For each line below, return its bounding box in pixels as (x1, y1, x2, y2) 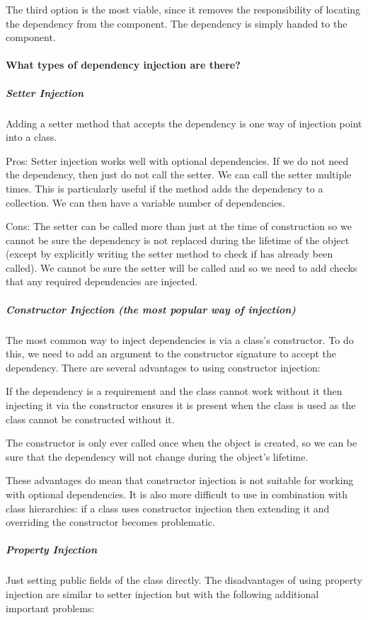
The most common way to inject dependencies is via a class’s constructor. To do (6, 332, 354, 347)
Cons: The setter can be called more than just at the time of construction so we (6, 219, 352, 234)
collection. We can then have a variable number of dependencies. (6, 195, 285, 209)
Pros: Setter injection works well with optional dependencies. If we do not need (6, 153, 349, 168)
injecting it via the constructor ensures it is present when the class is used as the (6, 398, 356, 412)
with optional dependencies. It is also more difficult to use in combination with (6, 486, 347, 501)
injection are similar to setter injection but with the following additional (6, 586, 319, 601)
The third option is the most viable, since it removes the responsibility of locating (6, 2, 361, 16)
